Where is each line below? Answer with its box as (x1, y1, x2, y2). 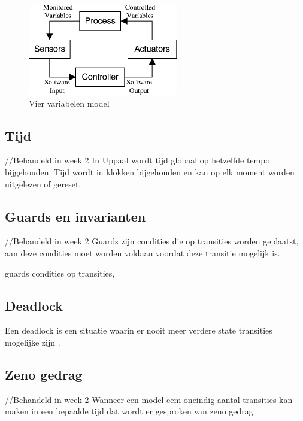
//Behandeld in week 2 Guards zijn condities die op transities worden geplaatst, (5, 235, 299, 247)
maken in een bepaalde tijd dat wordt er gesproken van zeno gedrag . (5, 405, 259, 417)
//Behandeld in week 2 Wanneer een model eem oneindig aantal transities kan (5, 393, 293, 405)
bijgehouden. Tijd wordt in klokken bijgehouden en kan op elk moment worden (5, 165, 295, 178)
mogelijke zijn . (5, 335, 60, 348)
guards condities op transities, (5, 266, 115, 279)
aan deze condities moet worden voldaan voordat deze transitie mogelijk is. (5, 246, 280, 259)
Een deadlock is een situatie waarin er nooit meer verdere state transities (5, 324, 272, 337)
